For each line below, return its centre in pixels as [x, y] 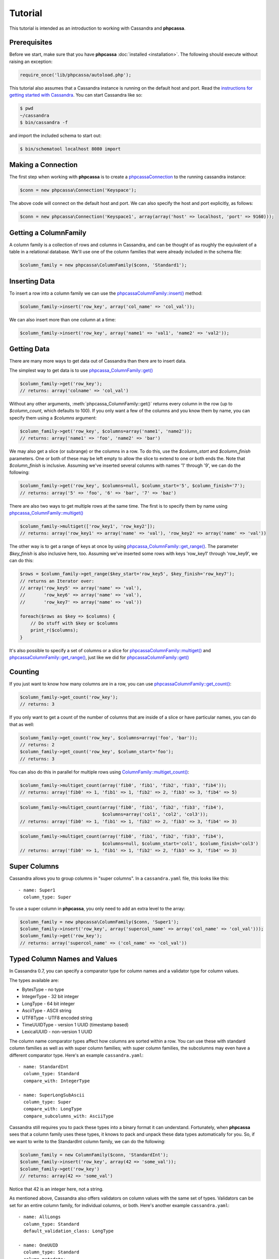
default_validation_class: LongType [69, 1231]
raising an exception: [31, 61]
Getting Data [29, 349]
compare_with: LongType [53, 1109]
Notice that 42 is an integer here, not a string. [57, 1189]
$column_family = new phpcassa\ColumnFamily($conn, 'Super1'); [100, 922]
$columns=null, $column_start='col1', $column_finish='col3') [180, 843]
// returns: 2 [37, 745]
